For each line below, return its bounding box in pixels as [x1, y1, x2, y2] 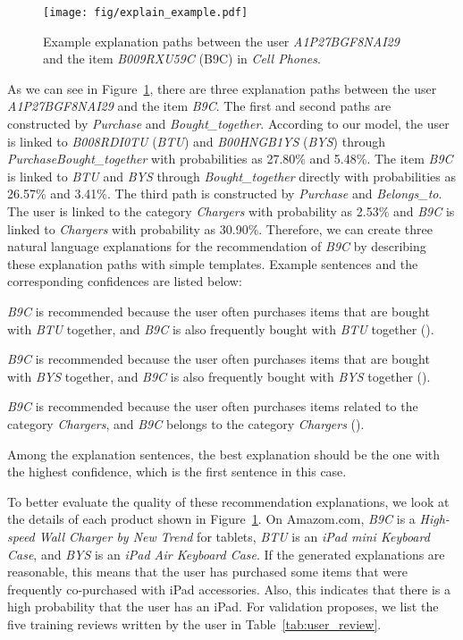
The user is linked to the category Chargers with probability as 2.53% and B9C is [7, 202, 455, 220]
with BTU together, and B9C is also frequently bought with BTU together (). [7, 319, 434, 338]
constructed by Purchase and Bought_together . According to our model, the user [7, 114, 450, 133]
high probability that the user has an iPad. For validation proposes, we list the [7, 597, 439, 616]
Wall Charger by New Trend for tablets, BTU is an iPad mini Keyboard [38, 526, 430, 545]
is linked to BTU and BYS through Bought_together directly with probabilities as [7, 166, 456, 185]
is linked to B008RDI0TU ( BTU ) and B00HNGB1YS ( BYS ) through [7, 131, 385, 150]
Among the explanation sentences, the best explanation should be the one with [7, 444, 441, 463]
